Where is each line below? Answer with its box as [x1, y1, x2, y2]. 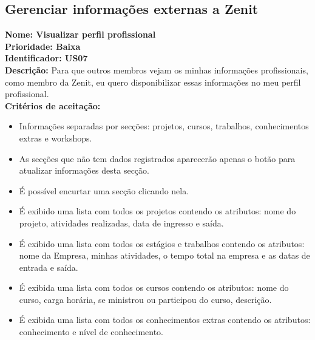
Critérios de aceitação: [5, 99, 101, 112]
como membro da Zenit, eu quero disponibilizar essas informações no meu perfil [5, 75, 301, 88]
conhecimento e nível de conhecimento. [19, 325, 163, 338]
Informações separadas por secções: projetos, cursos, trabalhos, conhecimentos [19, 120, 309, 132]
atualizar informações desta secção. [19, 164, 149, 177]
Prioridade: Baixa [5, 39, 81, 52]
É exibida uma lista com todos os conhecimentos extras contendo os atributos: [19, 313, 311, 326]
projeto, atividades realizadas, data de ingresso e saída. [19, 216, 224, 229]
